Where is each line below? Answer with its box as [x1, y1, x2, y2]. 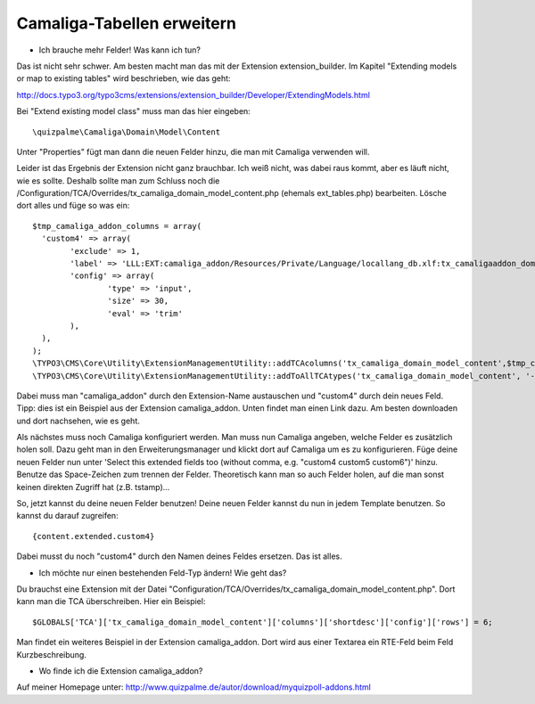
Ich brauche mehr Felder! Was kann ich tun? [38, 45, 201, 55]
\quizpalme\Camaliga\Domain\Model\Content [32, 127, 221, 137]
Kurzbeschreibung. [16, 649, 86, 659]
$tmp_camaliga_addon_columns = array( [32, 221, 202, 231]
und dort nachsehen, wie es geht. [16, 415, 140, 426]
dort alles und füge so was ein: [16, 201, 130, 211]
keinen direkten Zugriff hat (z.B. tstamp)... [16, 481, 170, 492]
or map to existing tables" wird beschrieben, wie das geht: [16, 73, 231, 84]
